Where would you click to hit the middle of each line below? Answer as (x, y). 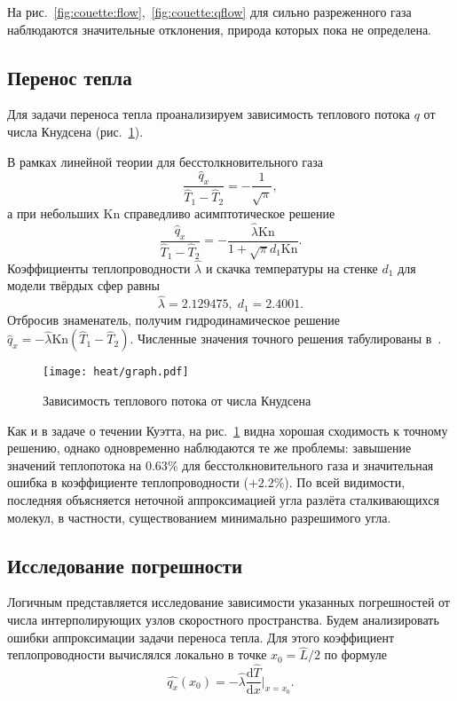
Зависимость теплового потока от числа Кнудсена (177, 400)
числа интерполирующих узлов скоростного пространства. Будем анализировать (223, 619)
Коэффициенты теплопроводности (99, 268)
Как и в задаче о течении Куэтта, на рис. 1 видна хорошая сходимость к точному (228, 430)
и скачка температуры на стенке (292, 268)
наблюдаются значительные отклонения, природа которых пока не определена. (219, 29)
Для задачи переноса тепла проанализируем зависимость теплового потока (209, 114)
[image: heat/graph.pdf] (116, 372)
